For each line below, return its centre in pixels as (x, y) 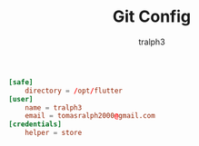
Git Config (152, 17)
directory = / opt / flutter (74, 91)
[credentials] (35, 124)
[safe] (21, 82)
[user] (21, 99)
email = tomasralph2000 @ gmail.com (90, 116)
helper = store (54, 133)
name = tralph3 (54, 107)
